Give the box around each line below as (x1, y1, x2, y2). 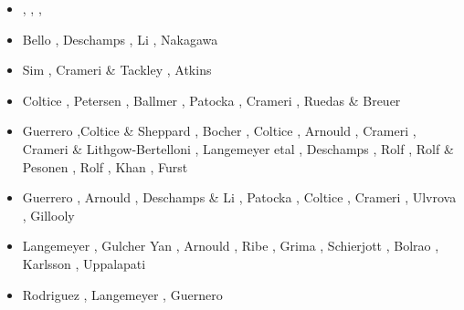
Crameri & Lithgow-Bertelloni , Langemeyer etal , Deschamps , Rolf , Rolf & (22, 139, 454, 158)
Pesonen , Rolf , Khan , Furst (22, 157, 188, 176)
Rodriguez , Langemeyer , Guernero (22, 284, 223, 304)
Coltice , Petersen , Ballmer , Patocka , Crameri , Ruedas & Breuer (22, 90, 401, 109)
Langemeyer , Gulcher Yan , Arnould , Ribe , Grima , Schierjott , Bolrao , (22, 236, 439, 255)
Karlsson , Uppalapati (22, 253, 146, 273)
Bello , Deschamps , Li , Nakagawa (22, 29, 218, 48)
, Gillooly (22, 205, 75, 224)
